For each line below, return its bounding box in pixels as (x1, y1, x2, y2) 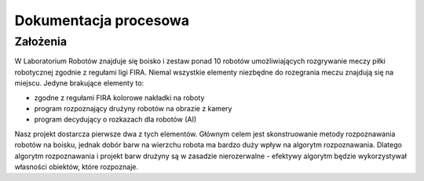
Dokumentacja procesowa (14, 12, 190, 29)
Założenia (14, 34, 67, 49)
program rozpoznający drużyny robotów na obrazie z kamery (34, 103, 232, 113)
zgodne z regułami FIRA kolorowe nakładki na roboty (34, 92, 205, 102)
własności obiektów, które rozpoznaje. (14, 161, 139, 172)
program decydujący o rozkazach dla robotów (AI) (34, 114, 197, 125)
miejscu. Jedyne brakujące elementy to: (14, 78, 144, 88)
